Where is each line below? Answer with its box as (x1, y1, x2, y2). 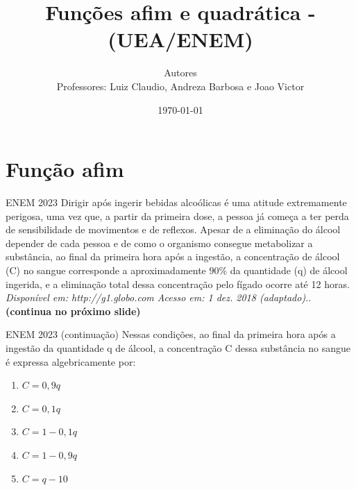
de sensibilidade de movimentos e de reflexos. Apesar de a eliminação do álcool (6, 222, 341, 237)
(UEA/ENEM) (108, 25, 253, 53)
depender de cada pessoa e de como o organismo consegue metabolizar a (6, 235, 313, 250)
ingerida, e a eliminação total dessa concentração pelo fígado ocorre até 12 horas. (6, 276, 350, 291)
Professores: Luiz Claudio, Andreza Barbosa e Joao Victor (56, 78, 305, 93)
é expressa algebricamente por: (6, 354, 136, 369)
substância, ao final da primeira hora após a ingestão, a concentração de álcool (6, 249, 340, 264)
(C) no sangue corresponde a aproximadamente (6, 263, 206, 277)
